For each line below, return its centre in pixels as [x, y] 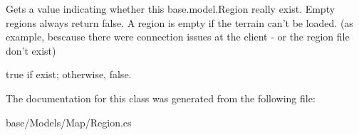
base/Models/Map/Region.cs [69, 122]
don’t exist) [31, 50]
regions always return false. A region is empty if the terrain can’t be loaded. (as [179, 22]
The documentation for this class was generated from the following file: [161, 98]
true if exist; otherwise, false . [69, 74]
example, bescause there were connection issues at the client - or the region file [178, 37]
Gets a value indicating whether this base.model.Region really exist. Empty [171, 9]
